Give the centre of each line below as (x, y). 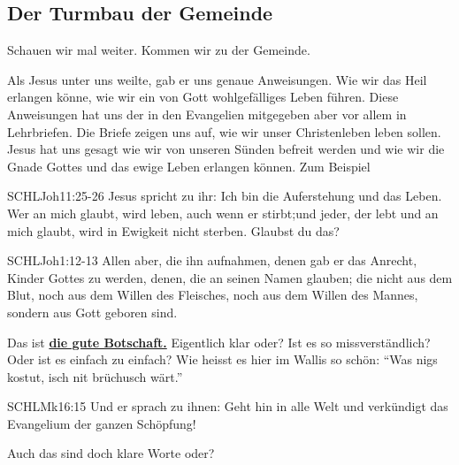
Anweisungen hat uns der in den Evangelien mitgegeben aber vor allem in (207, 114)
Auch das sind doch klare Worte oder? (111, 453)
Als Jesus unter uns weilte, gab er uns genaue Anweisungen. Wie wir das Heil (217, 79)
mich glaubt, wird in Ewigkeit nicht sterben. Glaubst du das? (173, 230)
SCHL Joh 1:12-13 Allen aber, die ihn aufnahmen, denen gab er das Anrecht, (212, 260)
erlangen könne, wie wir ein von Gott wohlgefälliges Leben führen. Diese (203, 97)
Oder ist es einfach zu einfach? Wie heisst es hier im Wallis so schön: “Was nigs (222, 359)
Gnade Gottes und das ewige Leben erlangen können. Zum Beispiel (189, 166)
